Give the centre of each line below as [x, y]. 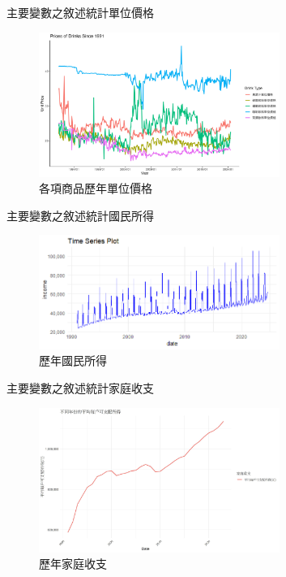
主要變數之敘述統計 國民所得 [80, 215]
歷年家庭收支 [73, 564]
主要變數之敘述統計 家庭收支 [80, 388]
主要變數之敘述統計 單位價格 [80, 12]
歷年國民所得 [73, 360]
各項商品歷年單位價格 [96, 188]
